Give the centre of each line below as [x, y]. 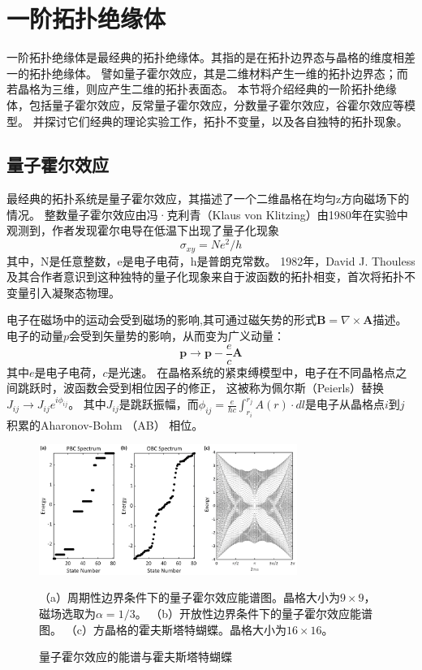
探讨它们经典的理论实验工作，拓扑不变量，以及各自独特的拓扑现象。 [226, 121]
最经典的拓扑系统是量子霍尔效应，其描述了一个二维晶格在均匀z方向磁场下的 [208, 199]
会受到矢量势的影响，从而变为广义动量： [177, 335]
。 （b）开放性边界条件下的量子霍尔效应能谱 [254, 614]
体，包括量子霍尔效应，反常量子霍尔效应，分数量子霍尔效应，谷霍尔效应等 [205, 104]
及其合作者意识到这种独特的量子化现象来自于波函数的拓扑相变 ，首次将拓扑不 [211, 277]
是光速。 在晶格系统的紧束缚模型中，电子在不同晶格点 [252, 372]
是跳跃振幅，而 [159, 404]
